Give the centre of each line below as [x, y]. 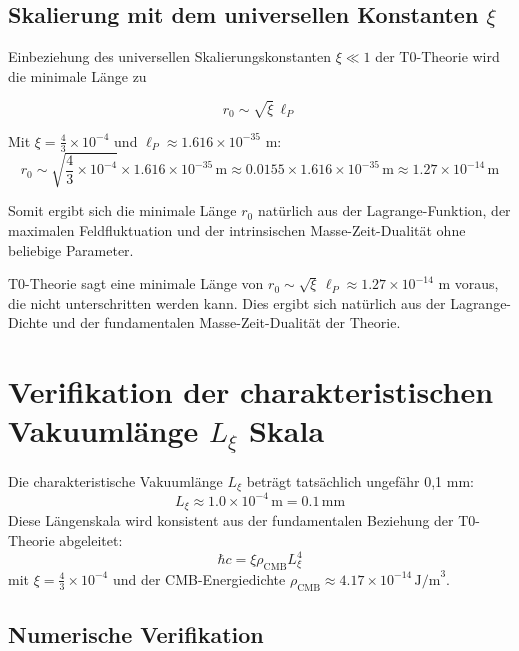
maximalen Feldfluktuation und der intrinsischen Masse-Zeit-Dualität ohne [237, 229]
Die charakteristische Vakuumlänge [115, 480]
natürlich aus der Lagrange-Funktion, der [384, 210]
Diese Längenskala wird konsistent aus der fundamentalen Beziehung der [231, 520]
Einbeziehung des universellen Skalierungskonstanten [170, 56]
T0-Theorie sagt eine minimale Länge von [136, 283]
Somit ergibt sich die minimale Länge [122, 210]
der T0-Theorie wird [437, 56]
